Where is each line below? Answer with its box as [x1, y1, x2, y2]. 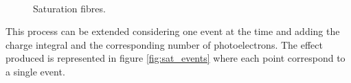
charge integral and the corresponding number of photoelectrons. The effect [5, 37, 323, 51]
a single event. [5, 64, 65, 78]
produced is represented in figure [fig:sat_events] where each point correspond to [5, 51, 346, 65]
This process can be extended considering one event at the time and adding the [5, 24, 340, 38]
